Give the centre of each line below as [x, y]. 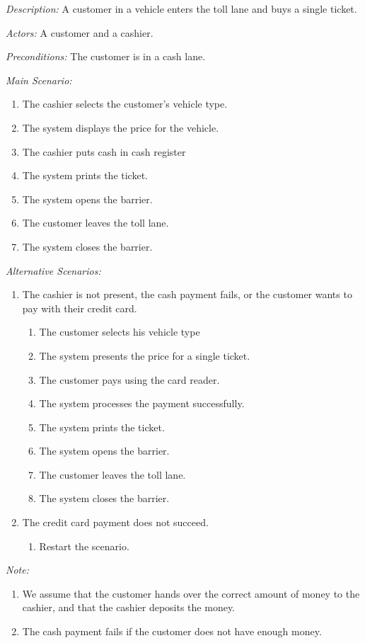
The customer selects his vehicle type [120, 332]
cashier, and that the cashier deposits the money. [129, 607]
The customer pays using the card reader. [129, 379]
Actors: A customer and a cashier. [80, 32]
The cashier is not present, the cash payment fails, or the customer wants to [187, 294]
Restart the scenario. [84, 546]
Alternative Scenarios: [53, 270]
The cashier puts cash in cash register [104, 151]
